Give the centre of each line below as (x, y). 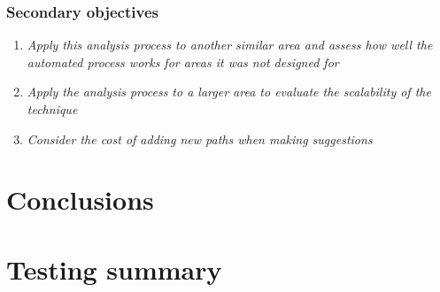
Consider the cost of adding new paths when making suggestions (200, 138)
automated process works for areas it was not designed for (183, 61)
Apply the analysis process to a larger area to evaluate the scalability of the (229, 92)
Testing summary (114, 269)
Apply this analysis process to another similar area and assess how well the (230, 45)
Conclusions (80, 200)
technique (52, 109)
